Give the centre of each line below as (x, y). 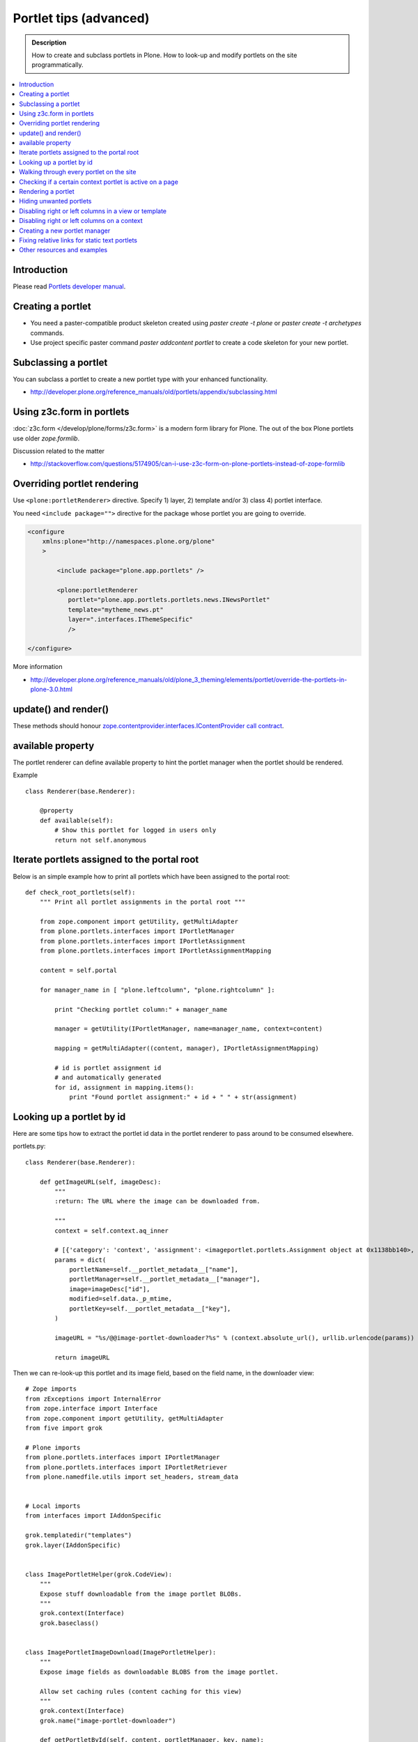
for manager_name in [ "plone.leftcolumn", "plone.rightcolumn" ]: (157, 990)
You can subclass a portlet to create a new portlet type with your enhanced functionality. (140, 379)
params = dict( (80, 1260)
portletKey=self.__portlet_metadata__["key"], (150, 1309)
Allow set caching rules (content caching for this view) (141, 1691)
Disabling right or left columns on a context (81, 221)
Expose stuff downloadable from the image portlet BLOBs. (141, 1594)
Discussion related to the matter (59, 451)
